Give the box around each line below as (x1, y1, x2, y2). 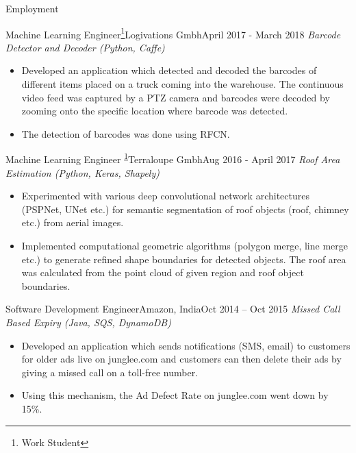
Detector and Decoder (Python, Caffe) (5, 40, 165, 54)
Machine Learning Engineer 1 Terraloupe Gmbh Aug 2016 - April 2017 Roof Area (5, 150, 340, 167)
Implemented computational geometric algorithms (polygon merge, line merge (21, 238, 348, 253)
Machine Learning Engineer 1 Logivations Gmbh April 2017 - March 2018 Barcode (5, 25, 341, 41)
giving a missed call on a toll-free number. (21, 365, 199, 379)
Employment (5, 1, 59, 15)
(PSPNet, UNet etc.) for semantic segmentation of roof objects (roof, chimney (21, 201, 349, 216)
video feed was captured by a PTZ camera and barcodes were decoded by (21, 90, 330, 104)
